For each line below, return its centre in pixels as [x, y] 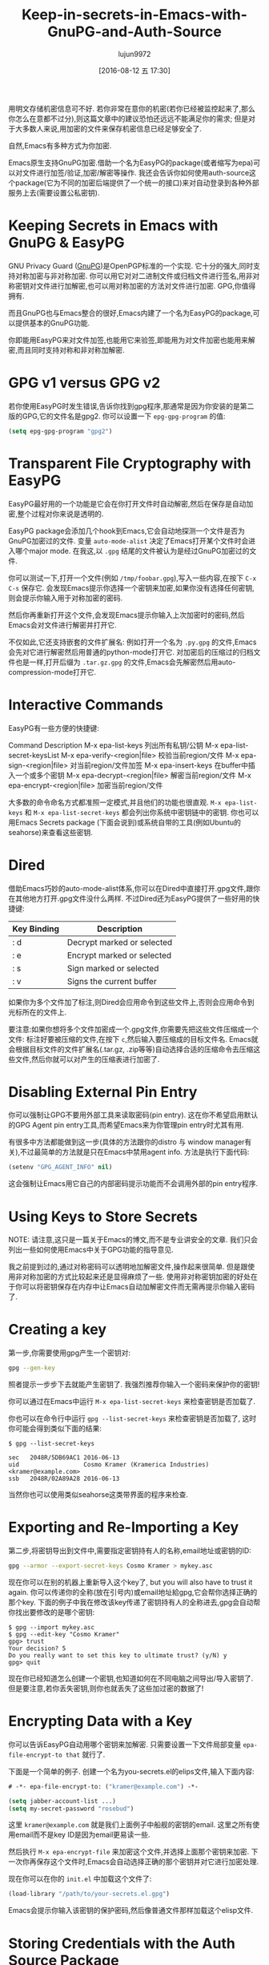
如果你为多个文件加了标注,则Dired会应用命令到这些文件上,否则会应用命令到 [131, 1002]
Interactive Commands [86, 705]
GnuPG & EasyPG [67, 243]
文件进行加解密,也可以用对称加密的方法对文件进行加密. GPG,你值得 [146, 285]
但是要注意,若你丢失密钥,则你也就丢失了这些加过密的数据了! [106, 1688]
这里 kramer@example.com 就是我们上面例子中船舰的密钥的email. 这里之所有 [130, 1825]
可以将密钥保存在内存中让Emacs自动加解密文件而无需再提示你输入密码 [138, 1287]
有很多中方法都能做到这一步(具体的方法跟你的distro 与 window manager [126, 1142]
